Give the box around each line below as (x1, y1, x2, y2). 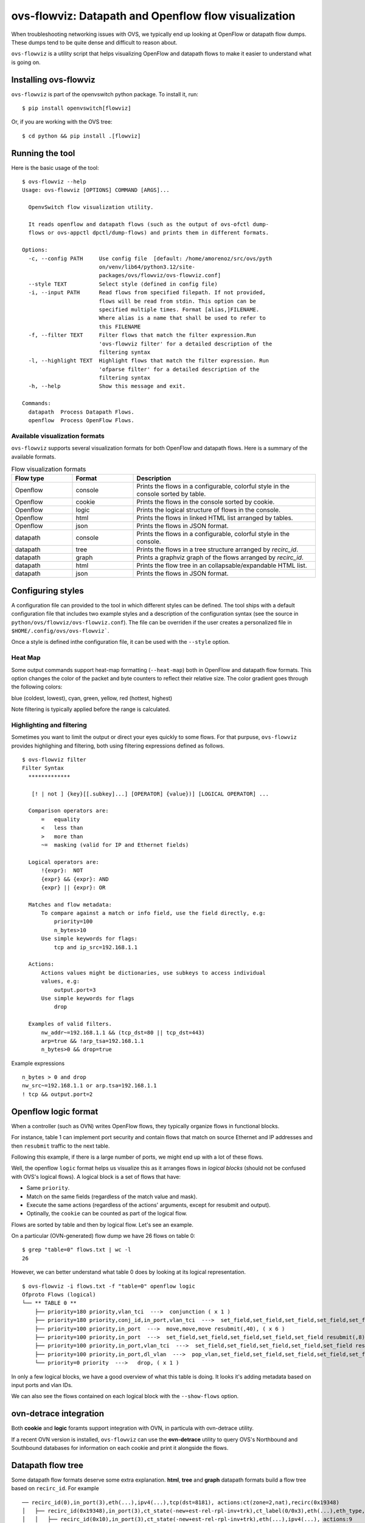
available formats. (11, 453, 56, 460)
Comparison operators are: (28, 807, 109, 815)
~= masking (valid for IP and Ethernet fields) (41, 841, 189, 848)
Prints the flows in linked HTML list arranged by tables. (136, 514, 293, 522)
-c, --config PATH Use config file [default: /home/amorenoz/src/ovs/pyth (28, 255, 273, 262)
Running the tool (11, 148, 75, 158)
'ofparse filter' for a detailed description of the (99, 366, 260, 373)
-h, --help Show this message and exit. (28, 383, 186, 390)
